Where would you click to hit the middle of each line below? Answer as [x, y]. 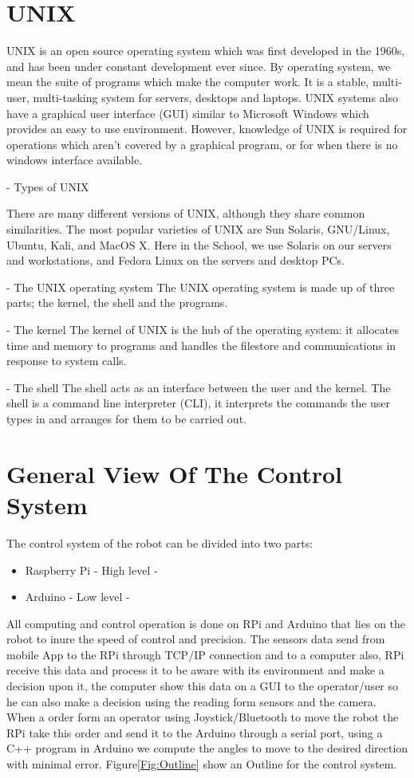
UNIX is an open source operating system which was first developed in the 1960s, [206, 51]
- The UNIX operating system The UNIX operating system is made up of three [201, 287]
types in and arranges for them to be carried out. [126, 418]
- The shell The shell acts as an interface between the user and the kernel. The [199, 387]
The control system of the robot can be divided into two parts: [160, 542]
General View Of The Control [175, 473]
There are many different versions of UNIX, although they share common [186, 213]
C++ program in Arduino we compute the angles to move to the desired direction [207, 748]
